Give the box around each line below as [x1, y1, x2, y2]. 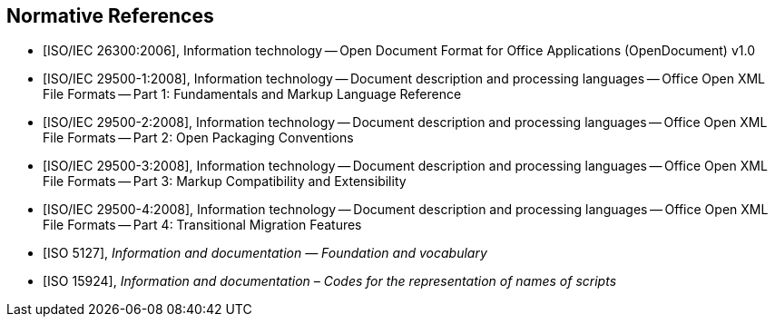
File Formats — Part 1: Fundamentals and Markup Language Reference [43, 86, 462, 103]
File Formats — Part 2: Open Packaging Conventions [43, 130, 354, 146]
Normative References [6, 5, 214, 27]
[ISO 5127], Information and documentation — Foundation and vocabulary [43, 245, 487, 261]
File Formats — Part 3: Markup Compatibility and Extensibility [43, 173, 407, 190]
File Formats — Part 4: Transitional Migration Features [43, 217, 362, 233]
